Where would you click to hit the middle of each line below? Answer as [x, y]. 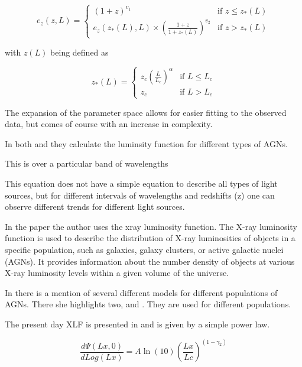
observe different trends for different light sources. [95, 207]
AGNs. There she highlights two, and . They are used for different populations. [148, 304]
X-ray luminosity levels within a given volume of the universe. [117, 273]
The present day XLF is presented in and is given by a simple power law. [137, 324]
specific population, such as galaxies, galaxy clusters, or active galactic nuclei [144, 250]
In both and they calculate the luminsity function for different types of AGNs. [146, 143]
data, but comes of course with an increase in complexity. [109, 124]
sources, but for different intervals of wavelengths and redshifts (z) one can [140, 195]
